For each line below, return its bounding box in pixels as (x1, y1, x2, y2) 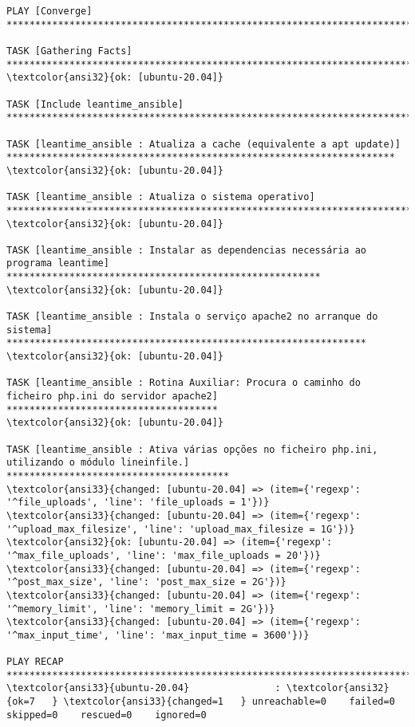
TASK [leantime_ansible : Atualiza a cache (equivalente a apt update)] (6, 138, 401, 150)
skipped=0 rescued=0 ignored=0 (6, 709, 207, 721)
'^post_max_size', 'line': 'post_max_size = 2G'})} (6, 576, 287, 588)
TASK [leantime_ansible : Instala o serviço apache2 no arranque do (6, 311, 378, 323)
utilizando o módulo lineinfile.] (6, 457, 190, 469)
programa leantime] (6, 257, 109, 269)
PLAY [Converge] (6, 6, 93, 17)
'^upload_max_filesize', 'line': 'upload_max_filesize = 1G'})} (6, 523, 355, 535)
